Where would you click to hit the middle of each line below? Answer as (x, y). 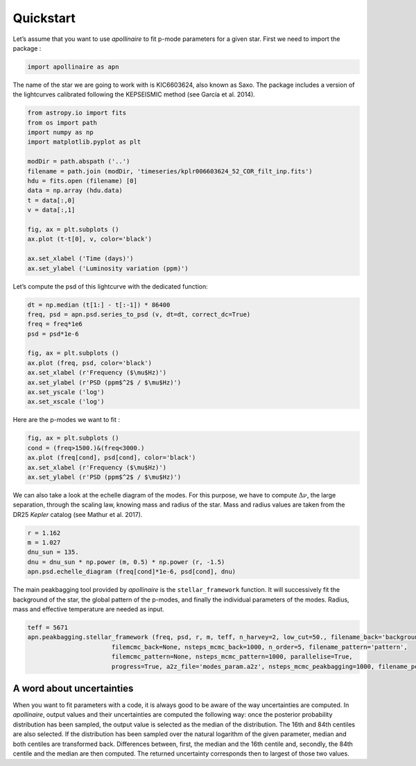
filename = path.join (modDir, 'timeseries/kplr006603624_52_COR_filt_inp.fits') (170, 171)
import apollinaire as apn (73, 67)
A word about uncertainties (73, 688)
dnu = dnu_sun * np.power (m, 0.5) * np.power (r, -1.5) (126, 562)
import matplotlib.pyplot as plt (84, 142)
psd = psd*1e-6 (53, 334)
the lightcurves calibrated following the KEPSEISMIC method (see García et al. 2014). (134, 94)
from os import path (62, 122)
